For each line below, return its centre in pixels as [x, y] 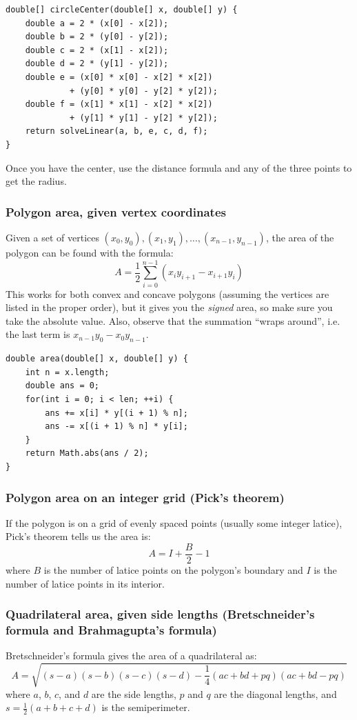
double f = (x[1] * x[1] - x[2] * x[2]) [119, 104]
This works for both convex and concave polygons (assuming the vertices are [167, 293]
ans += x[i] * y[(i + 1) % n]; [116, 413]
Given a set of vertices [52, 237]
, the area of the [300, 237]
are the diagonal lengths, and [275, 693]
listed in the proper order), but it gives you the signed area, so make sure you [169, 307]
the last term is [38, 334]
